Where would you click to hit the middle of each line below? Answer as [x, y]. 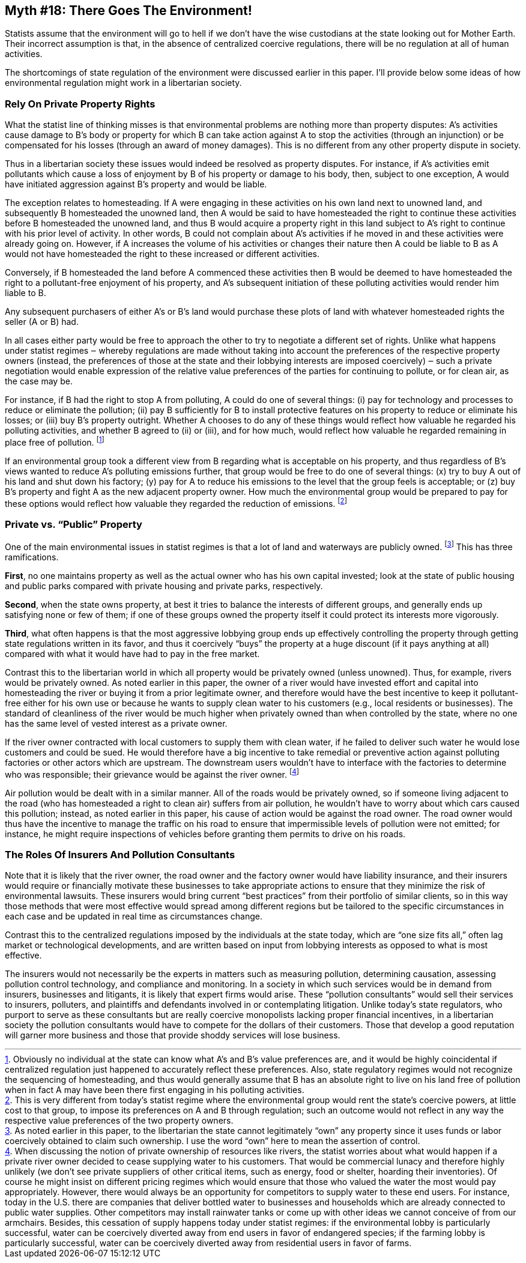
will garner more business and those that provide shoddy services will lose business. [173, 1035]
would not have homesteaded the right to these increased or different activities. [162, 254]
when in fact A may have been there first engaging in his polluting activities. [155, 1090]
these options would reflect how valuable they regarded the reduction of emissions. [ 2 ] [176, 502]
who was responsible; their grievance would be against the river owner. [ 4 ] [152, 773]
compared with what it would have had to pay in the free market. [132, 653]
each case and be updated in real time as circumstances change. [134, 916]
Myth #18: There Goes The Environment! [128, 11]
